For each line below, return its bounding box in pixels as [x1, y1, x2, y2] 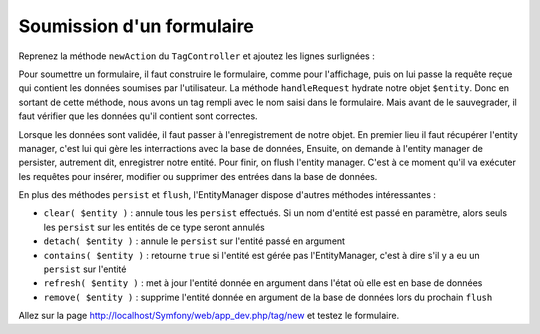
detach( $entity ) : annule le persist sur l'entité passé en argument [43, 235, 345, 247]
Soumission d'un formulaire [18, 15, 255, 37]
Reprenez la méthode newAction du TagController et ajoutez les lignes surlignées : [18, 50, 375, 62]
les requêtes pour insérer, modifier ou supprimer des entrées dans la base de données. [18, 170, 378, 182]
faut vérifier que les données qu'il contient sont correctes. [18, 110, 259, 122]
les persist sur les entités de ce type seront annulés [43, 221, 265, 233]
